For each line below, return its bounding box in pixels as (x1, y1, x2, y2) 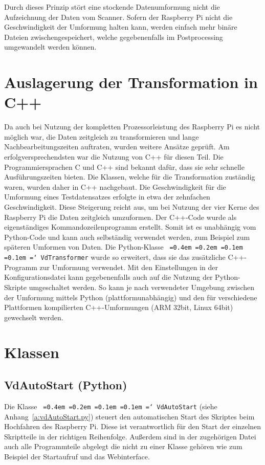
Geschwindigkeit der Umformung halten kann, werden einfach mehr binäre (4, 21, 237, 32)
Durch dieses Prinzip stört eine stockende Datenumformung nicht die (4, 2, 220, 12)
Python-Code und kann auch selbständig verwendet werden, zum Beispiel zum (4, 231, 250, 242)
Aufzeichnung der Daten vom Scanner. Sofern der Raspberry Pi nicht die (4, 11, 233, 22)
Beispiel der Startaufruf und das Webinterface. (4, 451, 150, 461)
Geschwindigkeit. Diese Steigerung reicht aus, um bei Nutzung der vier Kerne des (4, 202, 259, 212)
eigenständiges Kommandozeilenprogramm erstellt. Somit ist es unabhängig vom (4, 222, 256, 232)
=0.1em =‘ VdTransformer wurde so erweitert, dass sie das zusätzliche (4, 252, 226, 262)
